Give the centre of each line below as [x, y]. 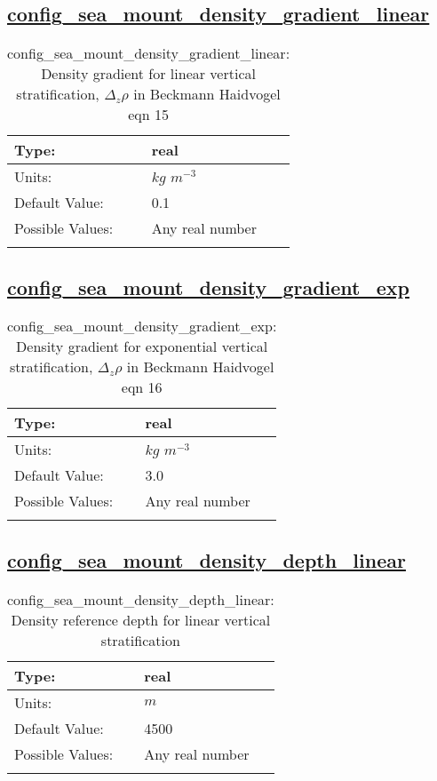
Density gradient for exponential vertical [142, 347]
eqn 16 [142, 387]
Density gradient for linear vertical [148, 74]
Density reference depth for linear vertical [141, 619]
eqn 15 [148, 115]
